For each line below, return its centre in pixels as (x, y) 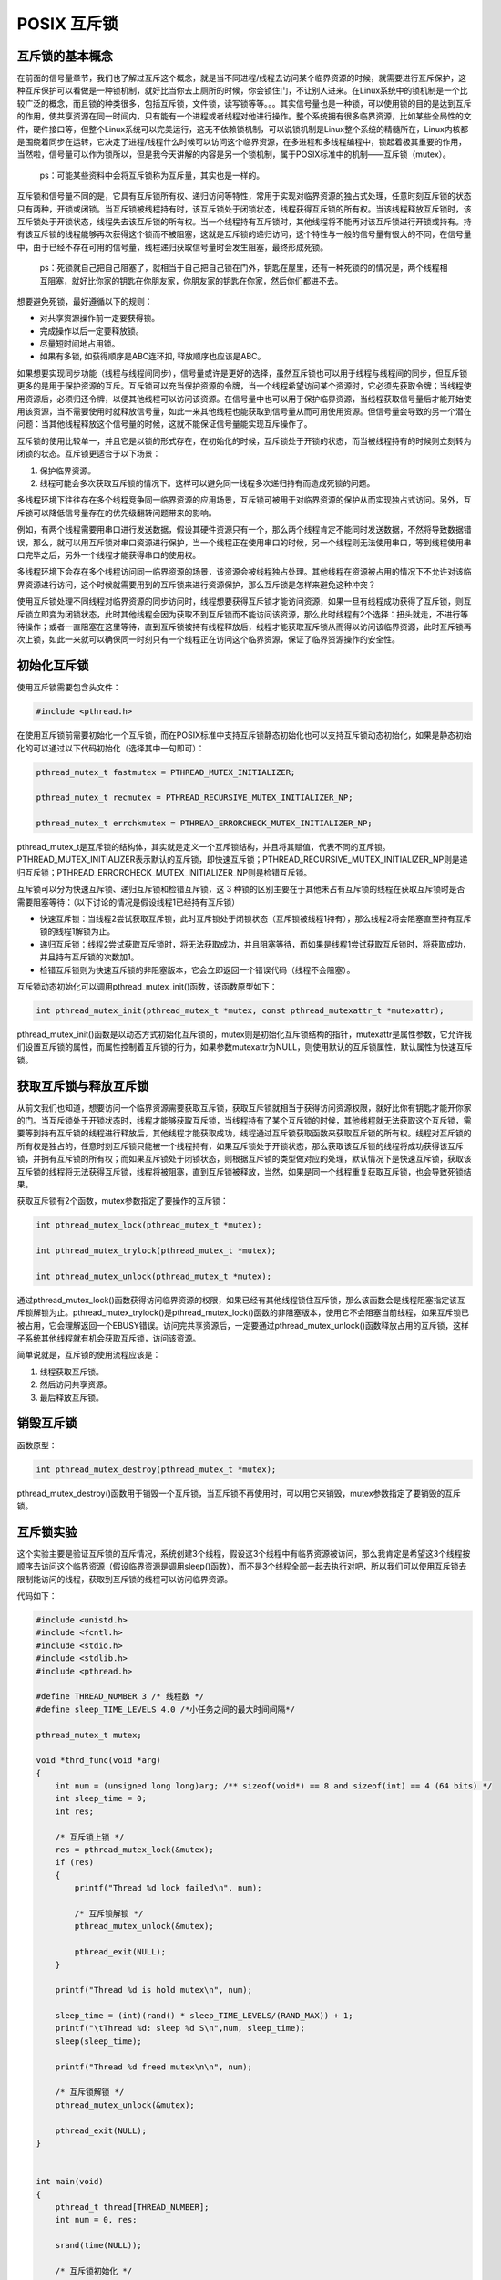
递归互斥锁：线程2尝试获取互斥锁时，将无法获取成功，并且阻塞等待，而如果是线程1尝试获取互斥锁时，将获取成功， (255, 944)
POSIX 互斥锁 (67, 24)
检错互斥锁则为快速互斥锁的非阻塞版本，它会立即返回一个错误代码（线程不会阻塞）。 (197, 969)
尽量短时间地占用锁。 (80, 344)
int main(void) (70, 2182)
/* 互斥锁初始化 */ (93, 2270)
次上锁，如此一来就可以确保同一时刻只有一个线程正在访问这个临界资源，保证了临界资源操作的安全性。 (208, 639)
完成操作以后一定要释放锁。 (92, 331)
